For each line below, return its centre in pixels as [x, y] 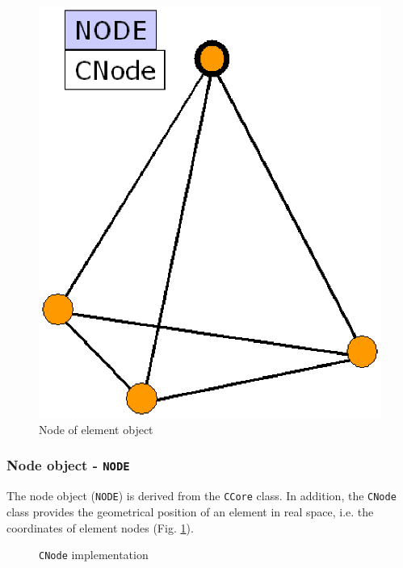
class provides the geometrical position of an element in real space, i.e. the [190, 511]
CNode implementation [94, 555]
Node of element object [96, 429]
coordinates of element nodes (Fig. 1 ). [100, 527]
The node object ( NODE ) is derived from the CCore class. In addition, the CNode [201, 496]
